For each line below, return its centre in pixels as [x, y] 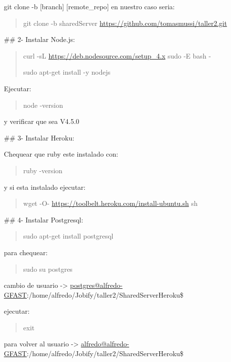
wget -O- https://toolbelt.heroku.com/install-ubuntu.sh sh [110, 203]
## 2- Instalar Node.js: [39, 39]
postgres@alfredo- [96, 285]
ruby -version [43, 170]
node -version [43, 105]
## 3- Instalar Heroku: [39, 137]
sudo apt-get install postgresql [68, 236]
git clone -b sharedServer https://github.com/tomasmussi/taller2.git [125, 23]
